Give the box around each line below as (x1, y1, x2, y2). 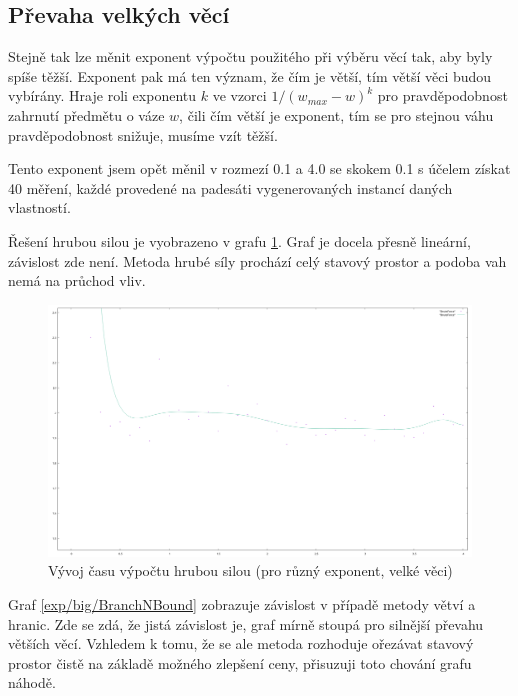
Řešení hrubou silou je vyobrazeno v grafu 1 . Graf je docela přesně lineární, (8, 230, 471, 251)
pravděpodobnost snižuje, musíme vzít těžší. (8, 124, 278, 145)
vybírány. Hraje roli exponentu (8, 85, 197, 106)
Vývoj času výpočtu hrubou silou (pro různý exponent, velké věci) (48, 560, 453, 581)
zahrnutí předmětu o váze (8, 104, 165, 125)
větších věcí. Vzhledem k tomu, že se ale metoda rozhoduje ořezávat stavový (8, 633, 474, 654)
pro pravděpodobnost (377, 85, 508, 106)
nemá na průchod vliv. (8, 270, 146, 291)
